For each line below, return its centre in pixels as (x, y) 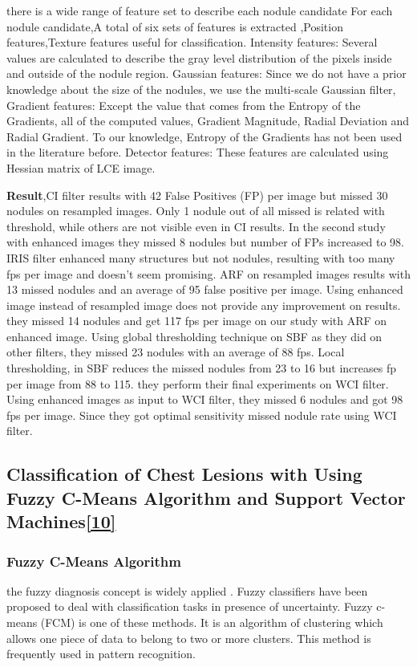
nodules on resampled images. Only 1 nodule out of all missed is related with (196, 211)
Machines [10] (61, 521)
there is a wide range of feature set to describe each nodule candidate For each (200, 10)
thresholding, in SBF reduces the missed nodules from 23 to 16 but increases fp (202, 368)
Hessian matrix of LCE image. (81, 167)
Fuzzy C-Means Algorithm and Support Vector (206, 497)
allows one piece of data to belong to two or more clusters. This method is (189, 638)
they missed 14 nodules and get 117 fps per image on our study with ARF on (197, 321)
